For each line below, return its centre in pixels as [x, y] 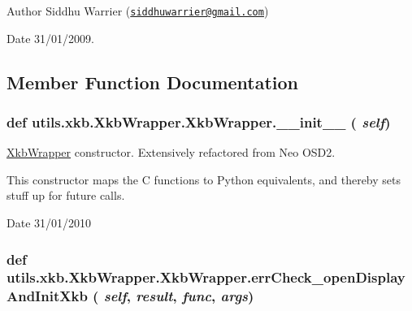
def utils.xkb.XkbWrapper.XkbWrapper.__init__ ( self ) [199, 121]
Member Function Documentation [153, 82]
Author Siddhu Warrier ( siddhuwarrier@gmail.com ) [138, 11]
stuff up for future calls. [66, 195]
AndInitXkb [47, 296]
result [154, 296]
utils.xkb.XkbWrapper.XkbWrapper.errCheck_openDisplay [206, 277]
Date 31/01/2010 [49, 223]
